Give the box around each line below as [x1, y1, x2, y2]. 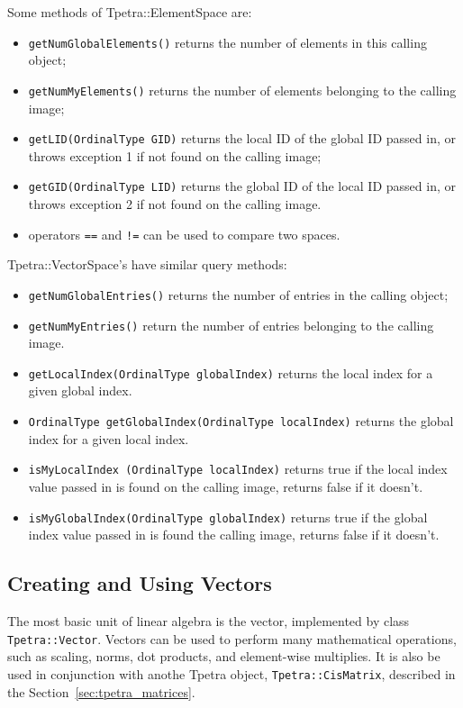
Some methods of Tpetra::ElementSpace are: [7, 3, 252, 21]
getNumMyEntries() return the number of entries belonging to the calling [28, 315, 434, 334]
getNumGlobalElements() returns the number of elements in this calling [28, 32, 427, 51]
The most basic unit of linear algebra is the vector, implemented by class [7, 611, 410, 630]
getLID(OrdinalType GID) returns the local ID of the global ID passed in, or [28, 129, 456, 148]
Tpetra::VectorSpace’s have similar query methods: [7, 255, 287, 274]
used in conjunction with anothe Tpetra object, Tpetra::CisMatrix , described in [7, 664, 456, 683]
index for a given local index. [28, 429, 189, 448]
